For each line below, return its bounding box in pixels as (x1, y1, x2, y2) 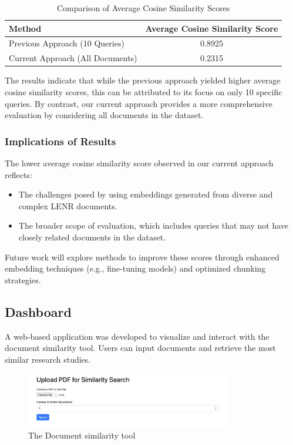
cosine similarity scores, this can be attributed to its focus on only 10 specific (5, 85, 282, 98)
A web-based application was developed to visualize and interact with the (5, 330, 270, 342)
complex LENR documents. (18, 199, 117, 212)
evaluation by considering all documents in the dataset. (5, 109, 204, 121)
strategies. (5, 273, 41, 286)
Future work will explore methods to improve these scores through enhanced (5, 250, 279, 263)
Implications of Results (5, 133, 116, 148)
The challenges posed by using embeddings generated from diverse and (18, 188, 273, 200)
